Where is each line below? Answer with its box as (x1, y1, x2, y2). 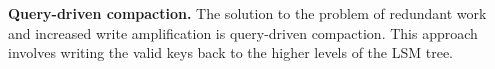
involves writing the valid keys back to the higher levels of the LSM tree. (8, 42, 454, 63)
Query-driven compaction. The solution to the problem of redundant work (8, 3, 487, 23)
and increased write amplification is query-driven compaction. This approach (8, 22, 478, 43)
